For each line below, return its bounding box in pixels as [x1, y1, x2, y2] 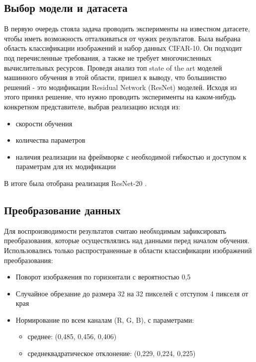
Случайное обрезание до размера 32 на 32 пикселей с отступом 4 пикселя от [15, 288, 249, 298]
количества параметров [15, 135, 85, 145]
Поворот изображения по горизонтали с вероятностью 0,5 [15, 271, 191, 282]
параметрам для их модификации [15, 161, 116, 172]
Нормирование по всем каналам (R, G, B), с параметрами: [15, 314, 194, 325]
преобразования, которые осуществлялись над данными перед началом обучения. [4, 235, 250, 246]
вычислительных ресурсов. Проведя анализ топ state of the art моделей [4, 62, 222, 73]
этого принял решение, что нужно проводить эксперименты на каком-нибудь [4, 91, 236, 102]
